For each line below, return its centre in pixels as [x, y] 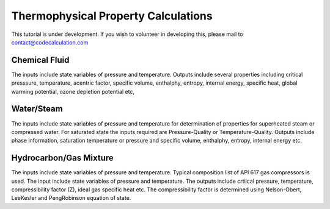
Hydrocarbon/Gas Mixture [63, 158]
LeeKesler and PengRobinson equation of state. [71, 198]
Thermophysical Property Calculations [112, 16]
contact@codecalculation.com [50, 42]
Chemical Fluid [40, 60]
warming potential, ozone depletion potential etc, [73, 91]
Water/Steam [37, 109]
